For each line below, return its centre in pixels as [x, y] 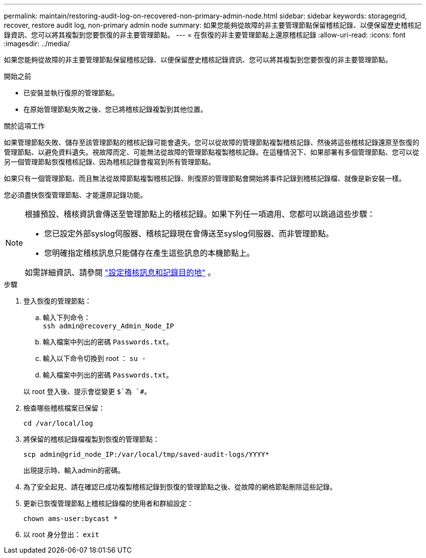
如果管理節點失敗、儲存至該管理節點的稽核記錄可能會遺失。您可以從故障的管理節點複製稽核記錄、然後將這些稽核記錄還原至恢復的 [212, 142]
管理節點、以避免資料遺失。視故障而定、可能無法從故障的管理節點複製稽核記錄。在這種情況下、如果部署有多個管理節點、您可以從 [212, 152]
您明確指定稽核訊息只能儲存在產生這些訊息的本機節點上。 [150, 253]
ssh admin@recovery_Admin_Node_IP [108, 326]
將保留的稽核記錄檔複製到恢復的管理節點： [91, 439]
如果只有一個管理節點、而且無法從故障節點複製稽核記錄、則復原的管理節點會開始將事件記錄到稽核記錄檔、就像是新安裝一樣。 [205, 178]
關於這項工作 [24, 126]
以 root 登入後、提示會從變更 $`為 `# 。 [87, 391]
